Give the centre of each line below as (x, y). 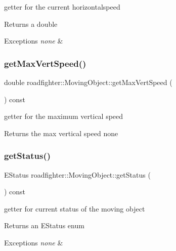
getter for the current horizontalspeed (62, 7)
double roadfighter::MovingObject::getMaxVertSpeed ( (88, 82)
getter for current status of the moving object (75, 208)
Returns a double (31, 24)
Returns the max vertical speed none (61, 133)
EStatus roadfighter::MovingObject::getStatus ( (77, 174)
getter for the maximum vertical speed (64, 116)
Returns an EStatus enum (44, 225)
